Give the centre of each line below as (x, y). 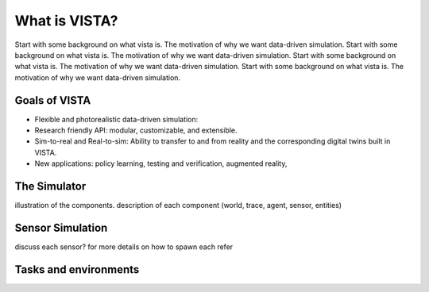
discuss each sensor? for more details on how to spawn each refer (124, 247)
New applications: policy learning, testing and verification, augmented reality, (161, 163)
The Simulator (50, 186)
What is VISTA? (66, 21)
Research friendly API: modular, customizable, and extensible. (136, 130)
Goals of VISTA (53, 100)
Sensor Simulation (61, 227)
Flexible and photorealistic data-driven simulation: (116, 119)
